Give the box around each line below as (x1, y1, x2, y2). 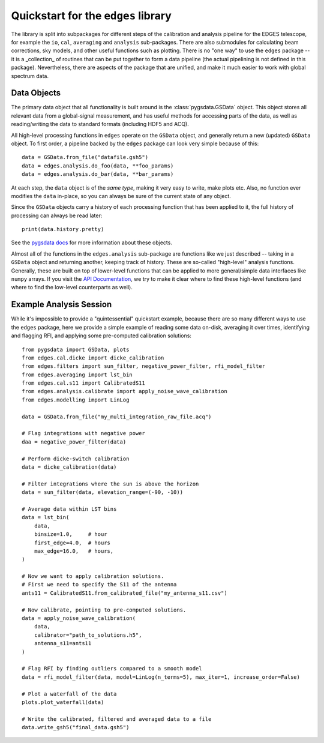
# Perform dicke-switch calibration (22, 455, 130, 462)
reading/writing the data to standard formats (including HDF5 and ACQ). (11, 121, 189, 128)
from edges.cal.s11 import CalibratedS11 (22, 380, 145, 387)
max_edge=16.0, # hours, (34, 547, 114, 555)
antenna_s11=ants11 (34, 640, 92, 647)
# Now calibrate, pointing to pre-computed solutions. (22, 606, 187, 613)
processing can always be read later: (11, 212, 103, 219)
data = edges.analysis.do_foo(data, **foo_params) (22, 162, 174, 169)
